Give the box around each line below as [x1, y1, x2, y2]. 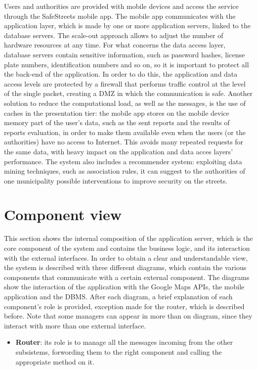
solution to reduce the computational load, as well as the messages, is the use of [4, 97, 246, 108]
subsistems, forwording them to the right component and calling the [15, 346, 222, 357]
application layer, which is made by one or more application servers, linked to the [4, 20, 251, 31]
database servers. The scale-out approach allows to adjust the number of [4, 30, 223, 40]
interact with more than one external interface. [4, 320, 146, 330]
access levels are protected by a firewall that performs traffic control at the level [4, 78, 246, 89]
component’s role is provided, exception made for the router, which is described [4, 301, 245, 311]
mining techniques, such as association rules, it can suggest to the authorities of [4, 166, 246, 176]
